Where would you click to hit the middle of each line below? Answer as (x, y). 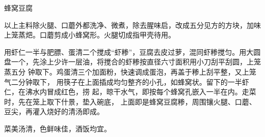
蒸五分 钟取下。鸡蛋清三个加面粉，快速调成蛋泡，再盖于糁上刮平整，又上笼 (130, 71)
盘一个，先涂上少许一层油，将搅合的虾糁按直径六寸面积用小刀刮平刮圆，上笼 (132, 62)
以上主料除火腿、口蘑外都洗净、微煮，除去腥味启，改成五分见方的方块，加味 (132, 25)
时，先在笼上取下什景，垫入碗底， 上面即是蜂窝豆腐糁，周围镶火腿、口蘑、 (130, 101)
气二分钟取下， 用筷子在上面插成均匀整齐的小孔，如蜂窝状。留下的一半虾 (127, 81)
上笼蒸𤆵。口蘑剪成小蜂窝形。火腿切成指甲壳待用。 (90, 35)
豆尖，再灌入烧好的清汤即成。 (54, 111)
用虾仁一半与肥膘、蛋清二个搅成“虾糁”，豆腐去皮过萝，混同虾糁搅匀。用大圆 (132, 52)
